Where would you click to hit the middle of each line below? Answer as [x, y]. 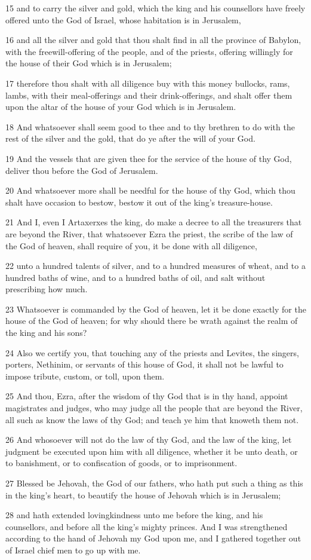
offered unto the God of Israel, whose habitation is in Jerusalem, [123, 19]
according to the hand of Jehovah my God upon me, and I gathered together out [153, 538]
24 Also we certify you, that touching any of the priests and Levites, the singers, [152, 352]
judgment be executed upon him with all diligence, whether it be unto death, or [152, 451]
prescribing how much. [47, 289]
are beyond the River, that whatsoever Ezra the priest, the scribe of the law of [149, 233]
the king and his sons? [46, 333]
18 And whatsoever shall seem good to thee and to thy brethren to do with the [150, 126]
